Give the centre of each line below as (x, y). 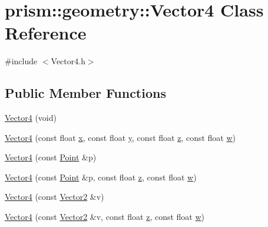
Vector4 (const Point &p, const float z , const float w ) (101, 177)
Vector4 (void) (31, 118)
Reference (46, 33)
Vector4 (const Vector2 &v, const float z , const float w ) (105, 217)
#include (21, 61)
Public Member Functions (85, 93)
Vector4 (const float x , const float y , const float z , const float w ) (120, 137)
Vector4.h (68, 61)
